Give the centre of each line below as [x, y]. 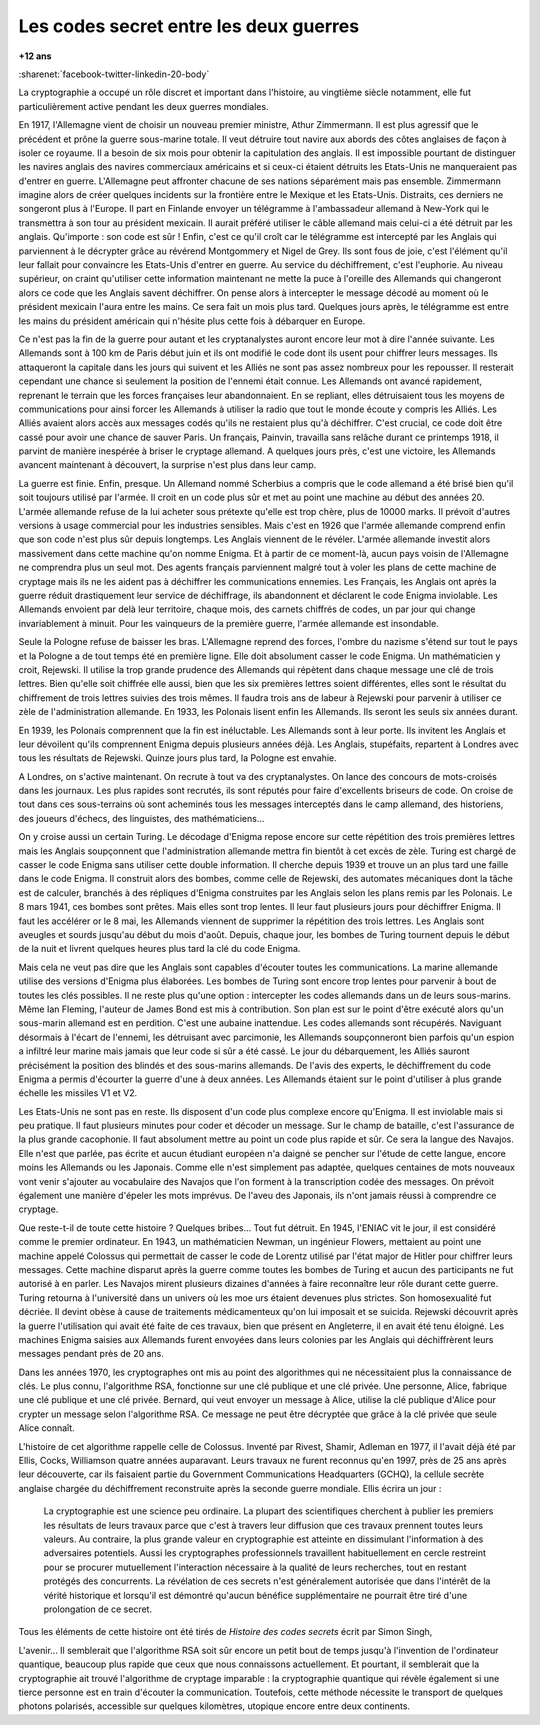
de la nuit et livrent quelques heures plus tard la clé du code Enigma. [159, 949]
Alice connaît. [46, 1428]
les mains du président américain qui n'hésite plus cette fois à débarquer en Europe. [192, 321]
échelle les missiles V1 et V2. [78, 1093]
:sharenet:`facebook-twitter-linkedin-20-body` [114, 74]
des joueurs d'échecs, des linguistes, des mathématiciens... [141, 818]
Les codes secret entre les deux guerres [189, 26]
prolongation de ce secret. [98, 1609]
